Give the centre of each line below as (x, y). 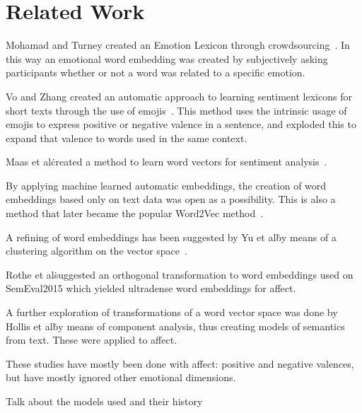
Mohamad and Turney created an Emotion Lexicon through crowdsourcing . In (178, 45)
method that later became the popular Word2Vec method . (135, 213)
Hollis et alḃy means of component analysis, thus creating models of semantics (175, 326)
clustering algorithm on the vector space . (97, 251)
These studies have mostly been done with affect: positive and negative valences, (180, 363)
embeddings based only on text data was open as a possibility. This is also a (171, 199)
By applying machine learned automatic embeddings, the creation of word (166, 185)
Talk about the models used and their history (104, 401)
